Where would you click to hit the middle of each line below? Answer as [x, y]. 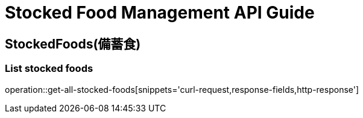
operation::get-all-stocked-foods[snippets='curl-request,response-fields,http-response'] [182, 89]
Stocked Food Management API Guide [160, 13]
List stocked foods [49, 69]
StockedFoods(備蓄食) [73, 44]
